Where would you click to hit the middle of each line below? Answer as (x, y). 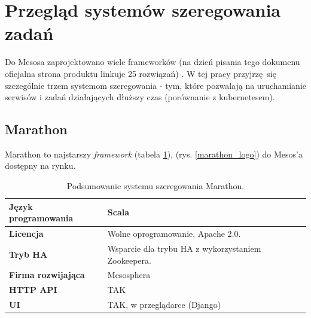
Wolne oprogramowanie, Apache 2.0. (174, 234)
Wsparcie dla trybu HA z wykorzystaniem (184, 248)
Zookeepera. (129, 260)
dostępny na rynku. (40, 166)
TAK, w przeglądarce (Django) (164, 305)
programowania (41, 218)
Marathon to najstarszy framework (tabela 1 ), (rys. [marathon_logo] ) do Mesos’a (154, 154)
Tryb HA (28, 254)
